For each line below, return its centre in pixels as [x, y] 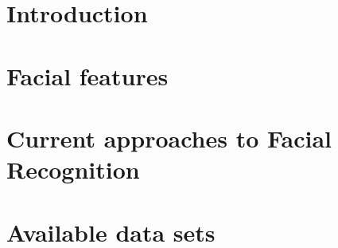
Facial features [87, 75]
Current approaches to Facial [169, 138]
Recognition [73, 169]
